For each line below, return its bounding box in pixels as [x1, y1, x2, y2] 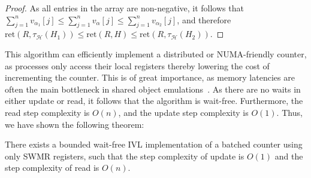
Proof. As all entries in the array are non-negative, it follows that [5, 2, 244, 14]
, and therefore [177, 13, 231, 26]
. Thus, [276, 106, 303, 118]
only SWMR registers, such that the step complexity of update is [5, 149, 244, 162]
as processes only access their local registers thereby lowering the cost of [5, 59, 270, 72]
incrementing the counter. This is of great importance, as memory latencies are [5, 71, 295, 84]
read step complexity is [5, 106, 90, 118]
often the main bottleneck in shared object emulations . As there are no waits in [5, 82, 301, 95]
